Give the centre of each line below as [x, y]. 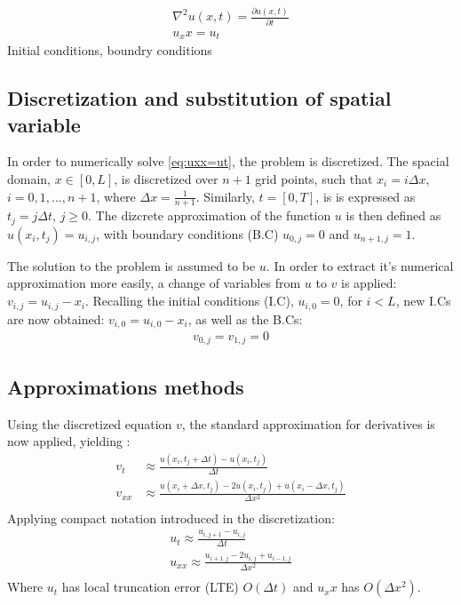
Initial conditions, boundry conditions [110, 50]
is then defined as [393, 215]
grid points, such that [314, 178]
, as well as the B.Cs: [245, 318]
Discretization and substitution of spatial [199, 98]
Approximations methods [126, 386]
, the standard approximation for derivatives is [308, 423]
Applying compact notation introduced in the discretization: [171, 517]
